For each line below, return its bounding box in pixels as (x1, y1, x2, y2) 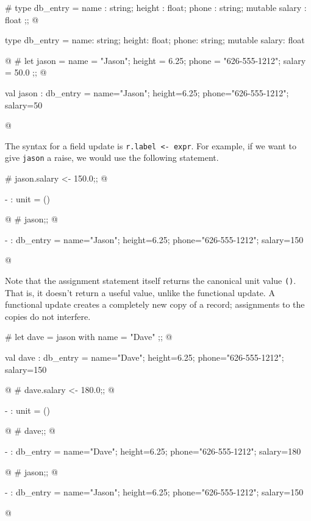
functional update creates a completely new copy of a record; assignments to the (5, 298, 305, 311)
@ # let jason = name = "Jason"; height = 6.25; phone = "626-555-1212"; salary (5, 54, 306, 66)
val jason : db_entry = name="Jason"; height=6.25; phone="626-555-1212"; (5, 86, 289, 99)
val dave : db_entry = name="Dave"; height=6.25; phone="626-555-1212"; (5, 351, 284, 364)
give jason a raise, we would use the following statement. (5, 151, 219, 164)
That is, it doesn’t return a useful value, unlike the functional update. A (5, 286, 275, 299)
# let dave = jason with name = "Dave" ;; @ (5, 330, 173, 343)
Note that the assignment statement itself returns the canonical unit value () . (5, 274, 296, 287)
